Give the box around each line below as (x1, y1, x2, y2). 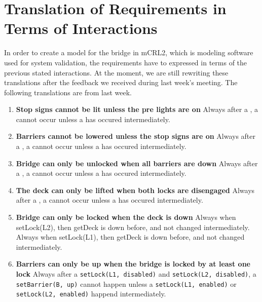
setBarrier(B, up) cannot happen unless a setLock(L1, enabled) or (16, 278, 237, 289)
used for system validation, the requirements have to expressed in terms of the (4, 57, 247, 67)
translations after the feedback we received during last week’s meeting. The (4, 77, 238, 88)
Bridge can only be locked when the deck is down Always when (16, 212, 236, 222)
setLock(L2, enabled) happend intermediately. (16, 288, 166, 299)
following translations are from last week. (4, 87, 132, 97)
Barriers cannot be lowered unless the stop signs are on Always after (16, 131, 256, 141)
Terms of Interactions (4, 18, 158, 39)
